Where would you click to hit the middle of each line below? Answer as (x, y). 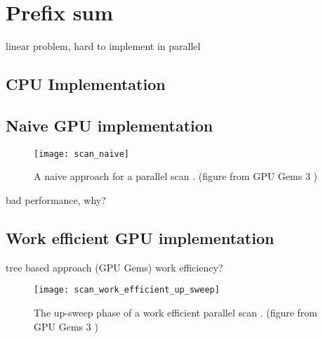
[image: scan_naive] (82, 154)
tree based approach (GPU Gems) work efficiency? (114, 267)
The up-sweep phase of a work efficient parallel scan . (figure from (176, 312)
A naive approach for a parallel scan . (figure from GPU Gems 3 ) (176, 176)
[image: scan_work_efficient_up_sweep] (127, 290)
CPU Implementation (86, 84)
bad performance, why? (56, 199)
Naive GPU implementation (110, 125)
